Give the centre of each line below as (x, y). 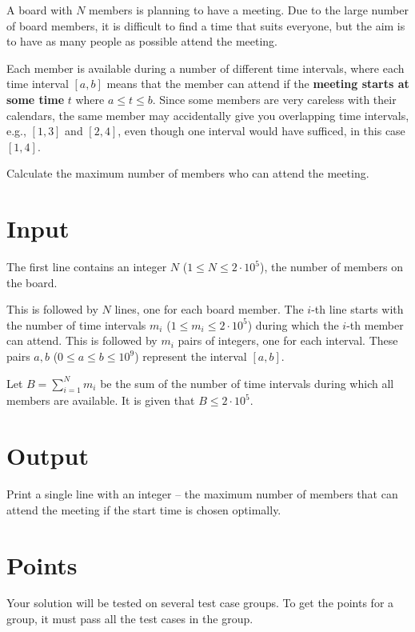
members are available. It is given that (101, 400)
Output (48, 456)
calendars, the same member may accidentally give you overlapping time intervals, (208, 115)
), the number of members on (331, 267)
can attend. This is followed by (82, 340)
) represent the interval (191, 356)
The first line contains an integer (87, 267)
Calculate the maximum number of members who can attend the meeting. (188, 173)
